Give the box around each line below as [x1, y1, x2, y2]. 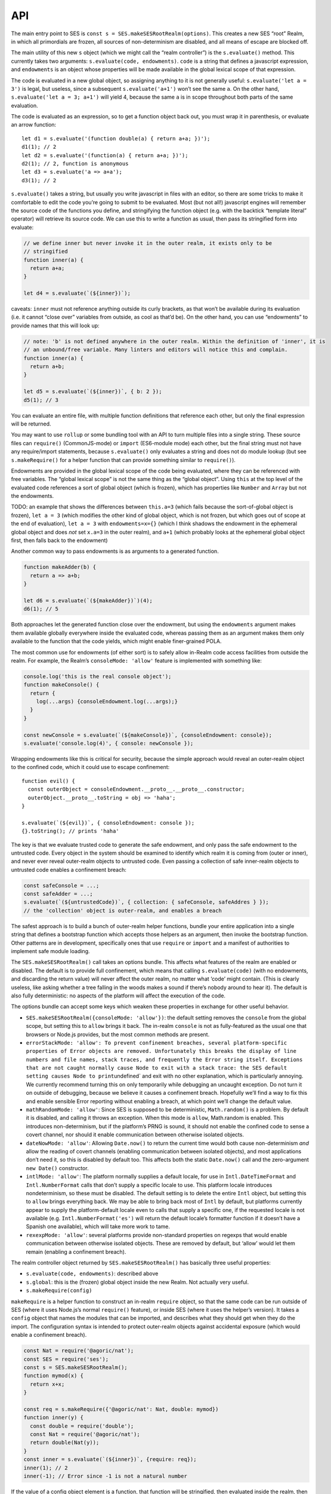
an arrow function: [11, 121, 57, 128]
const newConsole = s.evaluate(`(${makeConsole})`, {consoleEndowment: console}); [23, 731, 273, 738]
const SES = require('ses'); [23, 1355, 109, 1363]
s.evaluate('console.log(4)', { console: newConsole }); [23, 740, 194, 746]
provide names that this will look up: [11, 322, 100, 329]
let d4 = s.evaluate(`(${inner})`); [23, 290, 131, 297]
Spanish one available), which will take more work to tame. [26, 1223, 170, 1230]
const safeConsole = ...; [23, 882, 100, 889]
